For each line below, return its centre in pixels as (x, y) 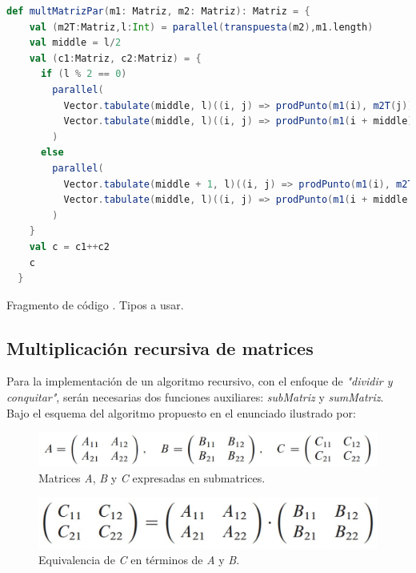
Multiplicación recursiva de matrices (160, 347)
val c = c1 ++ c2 (69, 246)
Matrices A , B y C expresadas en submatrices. (152, 477)
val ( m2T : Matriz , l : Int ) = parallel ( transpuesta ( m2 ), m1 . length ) (201, 27)
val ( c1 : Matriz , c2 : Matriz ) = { (115, 58)
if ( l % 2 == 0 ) (84, 74)
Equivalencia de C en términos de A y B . (139, 560)
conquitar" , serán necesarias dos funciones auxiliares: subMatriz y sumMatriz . (195, 397)
